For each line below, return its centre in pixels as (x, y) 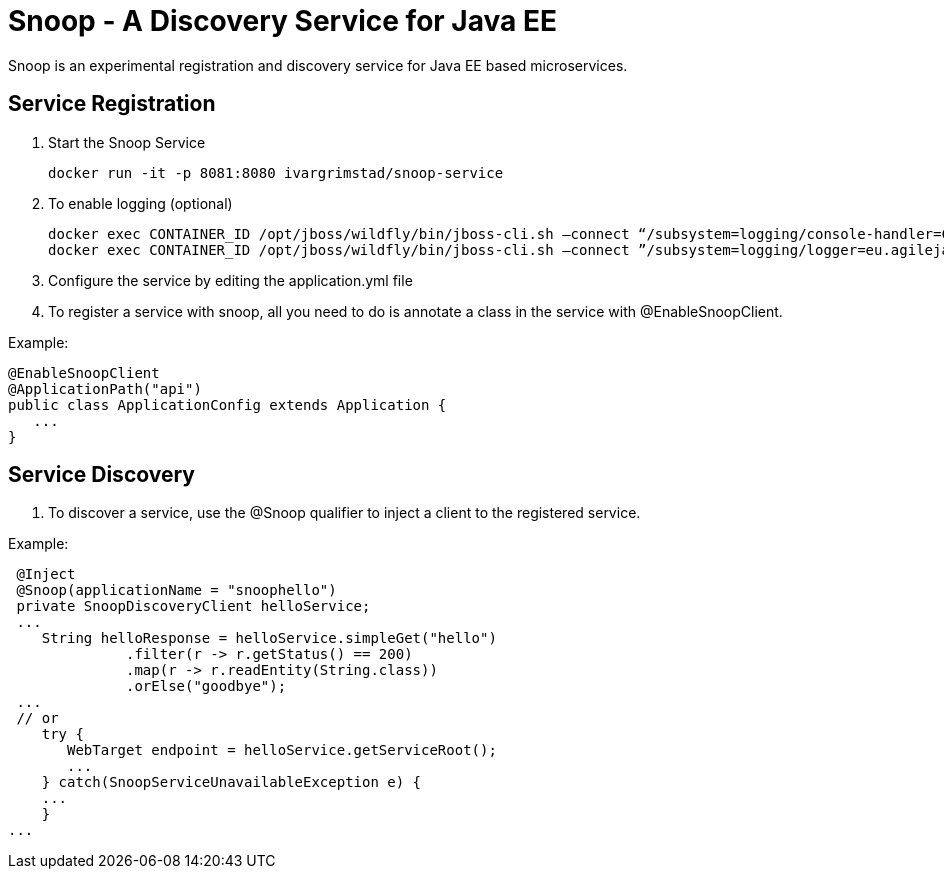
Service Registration (112, 104)
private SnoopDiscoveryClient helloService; (193, 606)
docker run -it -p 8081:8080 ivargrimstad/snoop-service (276, 172)
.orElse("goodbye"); (206, 686)
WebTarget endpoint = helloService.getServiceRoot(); (282, 750)
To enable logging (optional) (140, 203)
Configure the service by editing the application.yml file (230, 280)
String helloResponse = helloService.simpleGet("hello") (269, 638)
